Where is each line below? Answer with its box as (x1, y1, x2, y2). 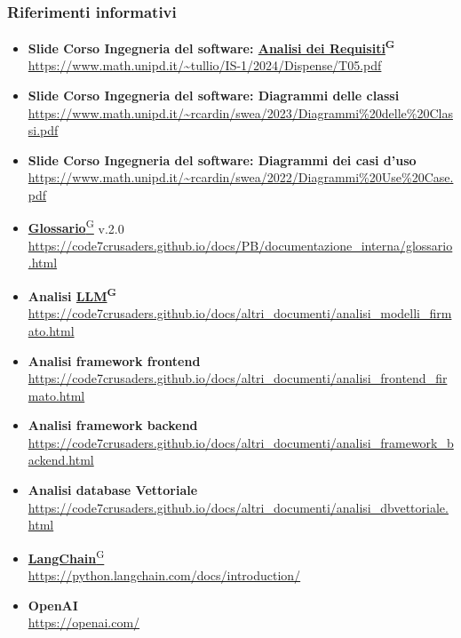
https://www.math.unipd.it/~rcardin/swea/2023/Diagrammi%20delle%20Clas (28, 103, 453, 122)
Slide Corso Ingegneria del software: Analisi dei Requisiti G (28, 36, 395, 57)
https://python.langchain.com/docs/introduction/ (28, 566, 301, 585)
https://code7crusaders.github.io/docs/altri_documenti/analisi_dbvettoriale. (28, 498, 449, 516)
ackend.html (28, 451, 94, 469)
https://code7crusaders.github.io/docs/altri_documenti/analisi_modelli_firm (28, 304, 452, 323)
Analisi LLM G (28, 284, 117, 305)
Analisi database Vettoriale (28, 481, 198, 499)
